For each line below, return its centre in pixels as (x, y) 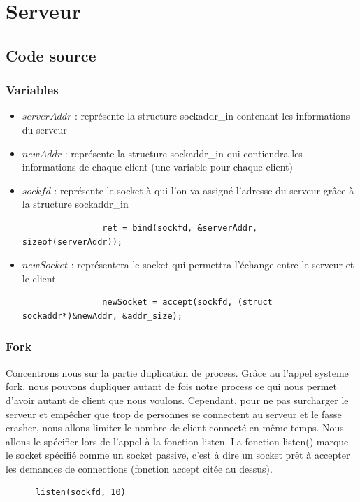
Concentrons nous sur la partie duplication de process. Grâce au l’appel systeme (177, 372)
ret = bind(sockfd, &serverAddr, (180, 228)
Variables (32, 90)
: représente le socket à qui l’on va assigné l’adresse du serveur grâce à (204, 190)
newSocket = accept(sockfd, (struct (187, 302)
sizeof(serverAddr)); (72, 242)
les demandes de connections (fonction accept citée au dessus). (139, 468)
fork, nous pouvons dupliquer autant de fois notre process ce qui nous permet (171, 386)
